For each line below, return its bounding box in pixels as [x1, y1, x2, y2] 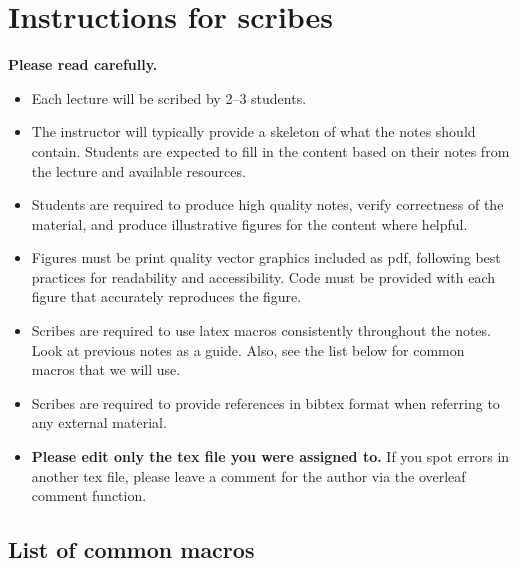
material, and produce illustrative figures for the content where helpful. [31, 213, 468, 234]
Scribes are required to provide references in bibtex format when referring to [31, 392, 500, 413]
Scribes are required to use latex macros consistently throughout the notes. [31, 320, 491, 341]
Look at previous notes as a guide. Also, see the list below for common [31, 339, 465, 360]
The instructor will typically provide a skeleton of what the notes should [31, 121, 476, 142]
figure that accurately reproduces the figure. [31, 286, 302, 307]
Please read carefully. [8, 54, 158, 75]
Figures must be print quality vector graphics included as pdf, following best [31, 247, 501, 268]
